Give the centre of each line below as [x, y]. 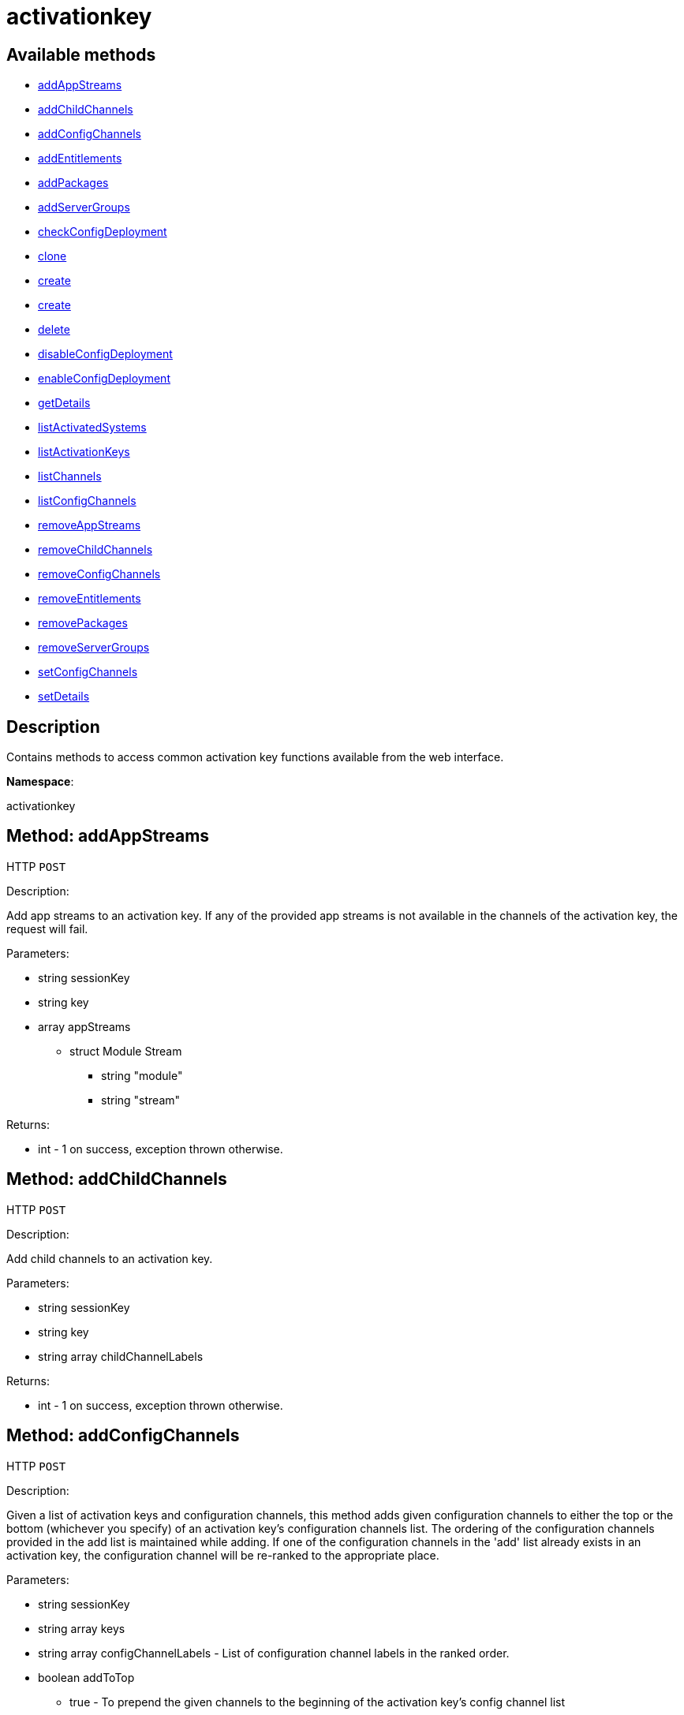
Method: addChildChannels [117, 1179]
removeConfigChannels [99, 574]
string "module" [142, 1075]
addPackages [73, 183]
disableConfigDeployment [105, 354]
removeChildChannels [95, 550]
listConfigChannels [87, 501]
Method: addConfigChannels [123, 1436]
